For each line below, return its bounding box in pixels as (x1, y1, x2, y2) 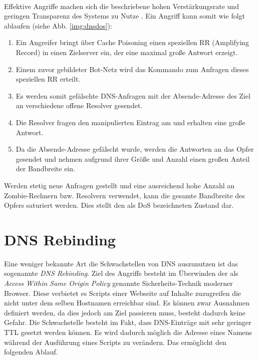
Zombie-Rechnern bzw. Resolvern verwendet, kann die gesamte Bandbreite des (4, 190, 245, 200)
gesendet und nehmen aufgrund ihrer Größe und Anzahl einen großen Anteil (16, 153, 250, 164)
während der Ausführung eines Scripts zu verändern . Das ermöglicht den (4, 336, 226, 347)
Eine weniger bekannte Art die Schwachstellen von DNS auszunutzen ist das (4, 258, 238, 268)
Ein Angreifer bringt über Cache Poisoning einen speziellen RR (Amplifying (16, 37, 249, 48)
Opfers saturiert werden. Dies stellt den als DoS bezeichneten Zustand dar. (4, 200, 234, 210)
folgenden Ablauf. (4, 346, 58, 357)
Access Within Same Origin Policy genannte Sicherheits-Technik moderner (4, 278, 233, 288)
